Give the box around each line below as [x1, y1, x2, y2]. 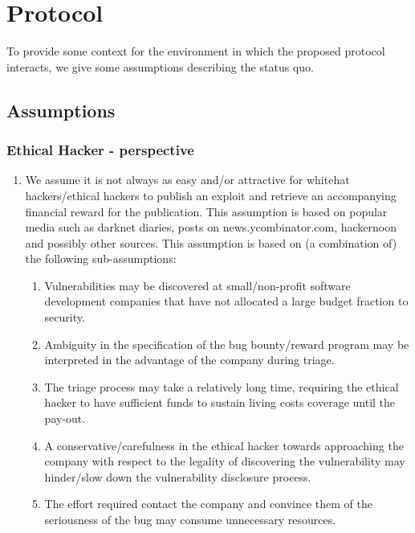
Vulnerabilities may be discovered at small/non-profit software [44, 277, 351, 293]
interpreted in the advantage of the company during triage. [44, 351, 335, 368]
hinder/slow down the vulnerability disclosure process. [44, 468, 311, 485]
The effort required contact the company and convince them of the [44, 495, 373, 512]
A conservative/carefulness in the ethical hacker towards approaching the [44, 437, 404, 453]
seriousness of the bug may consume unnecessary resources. [44, 511, 336, 527]
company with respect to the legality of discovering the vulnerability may [44, 453, 405, 469]
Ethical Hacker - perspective [6, 140, 194, 160]
